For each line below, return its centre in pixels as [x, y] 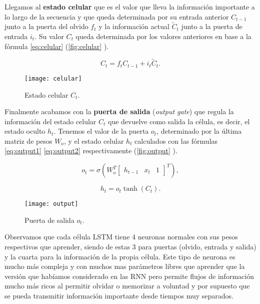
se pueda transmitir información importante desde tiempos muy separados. [119, 295]
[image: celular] [53, 78]
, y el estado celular [94, 140]
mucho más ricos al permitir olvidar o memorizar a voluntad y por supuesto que [127, 286]
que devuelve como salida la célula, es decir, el [179, 121]
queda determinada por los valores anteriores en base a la [163, 36]
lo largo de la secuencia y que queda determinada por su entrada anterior [117, 16]
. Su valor [49, 36]
